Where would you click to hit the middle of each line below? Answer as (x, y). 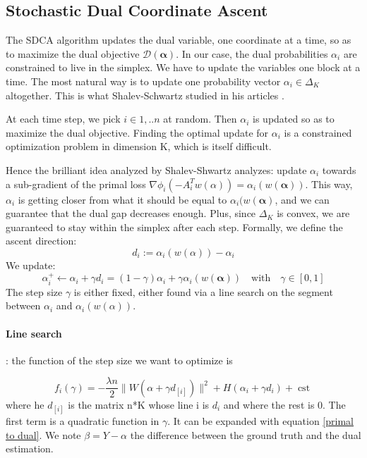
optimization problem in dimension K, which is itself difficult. (139, 146)
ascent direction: (41, 241)
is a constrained (318, 132)
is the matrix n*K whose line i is (139, 404)
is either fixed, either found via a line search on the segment (203, 291)
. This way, (329, 184)
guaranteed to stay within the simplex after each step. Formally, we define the (174, 227)
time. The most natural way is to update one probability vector (143, 81)
